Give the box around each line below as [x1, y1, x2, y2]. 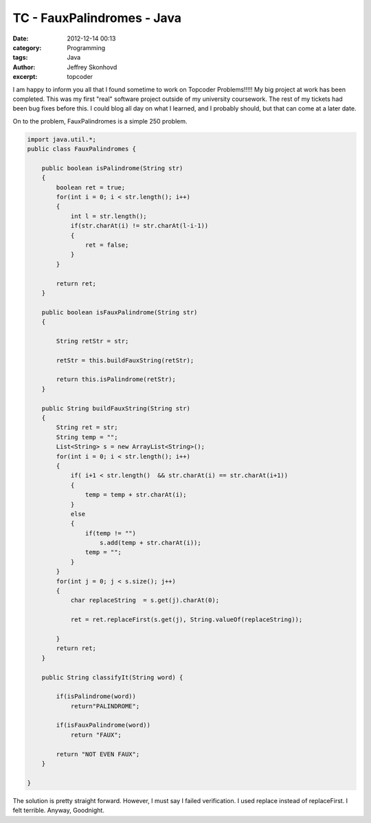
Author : [12, 62, 36, 71]
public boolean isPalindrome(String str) [41, 164, 183, 172]
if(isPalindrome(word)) [56, 693, 137, 700]
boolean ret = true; [56, 183, 126, 192]
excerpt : [12, 73, 38, 81]
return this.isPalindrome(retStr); [56, 375, 177, 384]
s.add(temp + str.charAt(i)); [100, 539, 202, 547]
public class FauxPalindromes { [27, 145, 137, 153]
